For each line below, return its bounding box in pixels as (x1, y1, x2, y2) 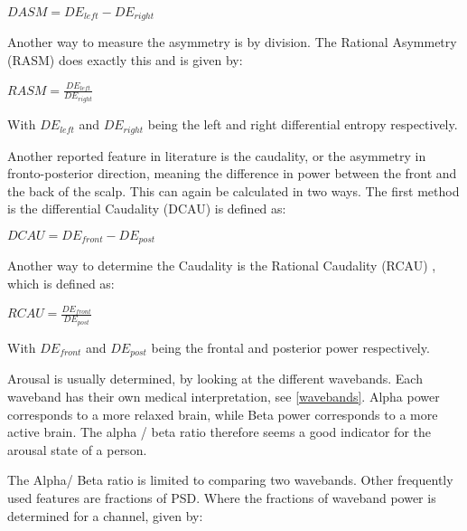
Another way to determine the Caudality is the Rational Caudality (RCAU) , (7, 256, 436, 275)
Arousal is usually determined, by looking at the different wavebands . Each (7, 369, 423, 388)
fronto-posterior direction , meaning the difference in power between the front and (7, 164, 457, 183)
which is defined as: (7, 273, 115, 292)
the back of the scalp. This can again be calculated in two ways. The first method (7, 181, 460, 200)
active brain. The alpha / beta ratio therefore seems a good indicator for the (7, 422, 431, 441)
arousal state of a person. (7, 440, 147, 459)
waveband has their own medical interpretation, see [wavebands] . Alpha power (7, 387, 440, 405)
